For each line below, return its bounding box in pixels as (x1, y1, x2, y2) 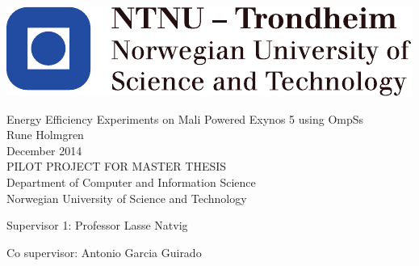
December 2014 (6, 141, 82, 158)
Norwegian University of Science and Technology (6, 189, 247, 206)
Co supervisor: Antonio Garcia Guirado (6, 243, 202, 260)
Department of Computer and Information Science (6, 173, 256, 190)
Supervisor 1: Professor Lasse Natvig (6, 217, 188, 234)
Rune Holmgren (6, 126, 84, 143)
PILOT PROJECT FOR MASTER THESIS (6, 158, 227, 175)
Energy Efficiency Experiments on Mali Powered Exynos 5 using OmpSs (6, 110, 364, 127)
